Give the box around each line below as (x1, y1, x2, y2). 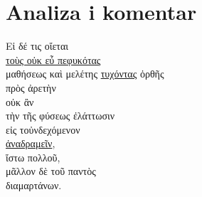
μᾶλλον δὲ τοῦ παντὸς (6, 164, 96, 179)
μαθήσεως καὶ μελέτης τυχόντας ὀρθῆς (6, 66, 164, 81)
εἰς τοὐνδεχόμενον (6, 122, 80, 137)
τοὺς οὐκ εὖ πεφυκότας (6, 52, 101, 67)
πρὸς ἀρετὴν (6, 80, 56, 95)
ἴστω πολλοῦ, (6, 149, 60, 164)
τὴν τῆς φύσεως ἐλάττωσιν (6, 108, 115, 123)
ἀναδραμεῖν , (6, 136, 55, 151)
